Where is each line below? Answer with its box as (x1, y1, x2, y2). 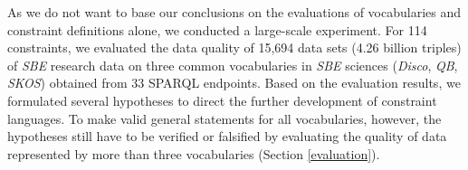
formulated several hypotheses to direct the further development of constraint (7, 90, 437, 109)
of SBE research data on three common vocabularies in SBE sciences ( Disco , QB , (7, 55, 458, 74)
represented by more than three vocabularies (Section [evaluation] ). (7, 144, 380, 163)
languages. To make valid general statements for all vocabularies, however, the (7, 109, 442, 127)
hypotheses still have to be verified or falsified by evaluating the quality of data (7, 127, 447, 146)
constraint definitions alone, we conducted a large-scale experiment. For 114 (7, 20, 427, 39)
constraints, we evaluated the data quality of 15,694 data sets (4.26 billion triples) (7, 38, 462, 57)
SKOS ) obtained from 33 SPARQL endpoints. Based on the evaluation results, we (7, 73, 461, 92)
